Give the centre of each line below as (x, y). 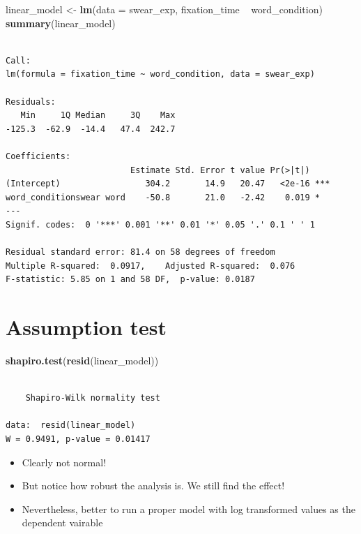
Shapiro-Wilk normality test (93, 398)
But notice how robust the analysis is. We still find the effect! (153, 485)
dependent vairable (62, 522)
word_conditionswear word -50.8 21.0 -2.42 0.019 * (163, 197)
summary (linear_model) (61, 23)
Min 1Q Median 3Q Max (98, 116)
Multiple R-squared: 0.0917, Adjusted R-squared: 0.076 (151, 266)
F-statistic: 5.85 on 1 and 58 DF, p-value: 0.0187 (130, 280)
